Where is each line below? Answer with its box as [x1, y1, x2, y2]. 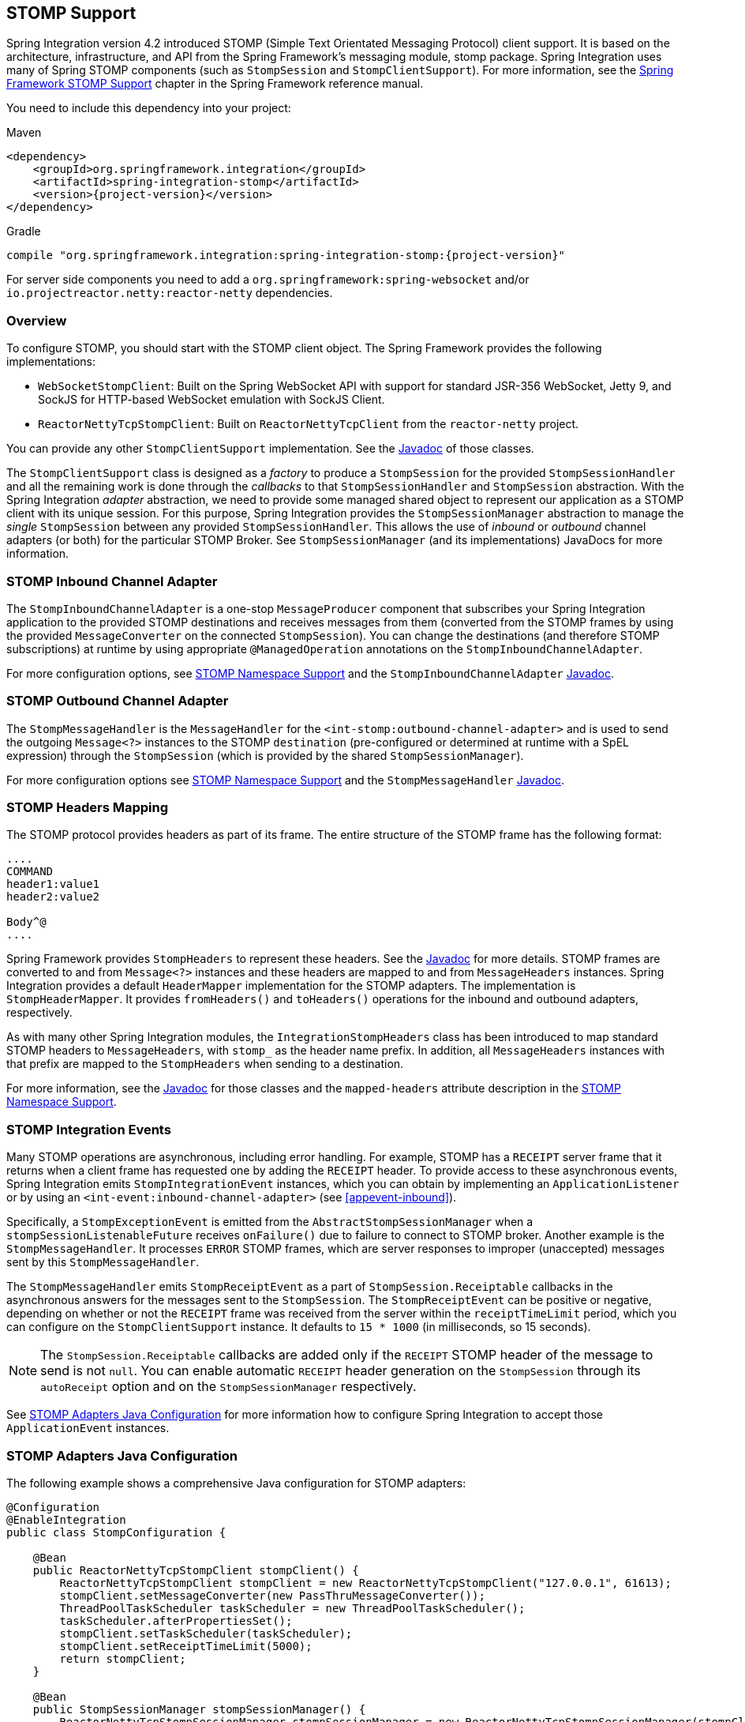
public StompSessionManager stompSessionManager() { [32, 1702, 366, 1716]
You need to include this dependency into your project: [6, 101, 291, 115]
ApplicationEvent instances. [6, 1421, 170, 1435]
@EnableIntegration [6, 1513, 126, 1526]
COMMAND [6, 865, 54, 878]
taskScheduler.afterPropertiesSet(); [59, 1614, 293, 1627]
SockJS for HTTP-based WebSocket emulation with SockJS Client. [38, 393, 385, 407]
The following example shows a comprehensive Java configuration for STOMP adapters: [6, 1476, 466, 1490]
